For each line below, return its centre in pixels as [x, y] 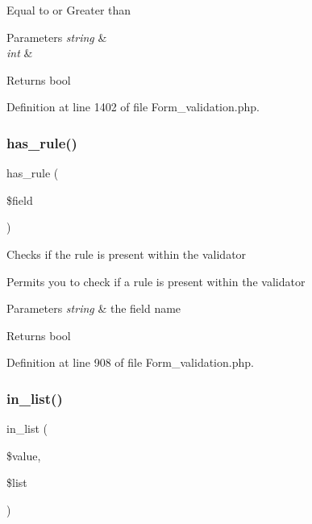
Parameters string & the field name [94, 308]
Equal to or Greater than [69, 10]
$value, [24, 455]
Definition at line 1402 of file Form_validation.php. [133, 107]
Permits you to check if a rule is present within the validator [156, 281]
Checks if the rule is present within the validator [127, 254]
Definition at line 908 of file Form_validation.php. [130, 362]
